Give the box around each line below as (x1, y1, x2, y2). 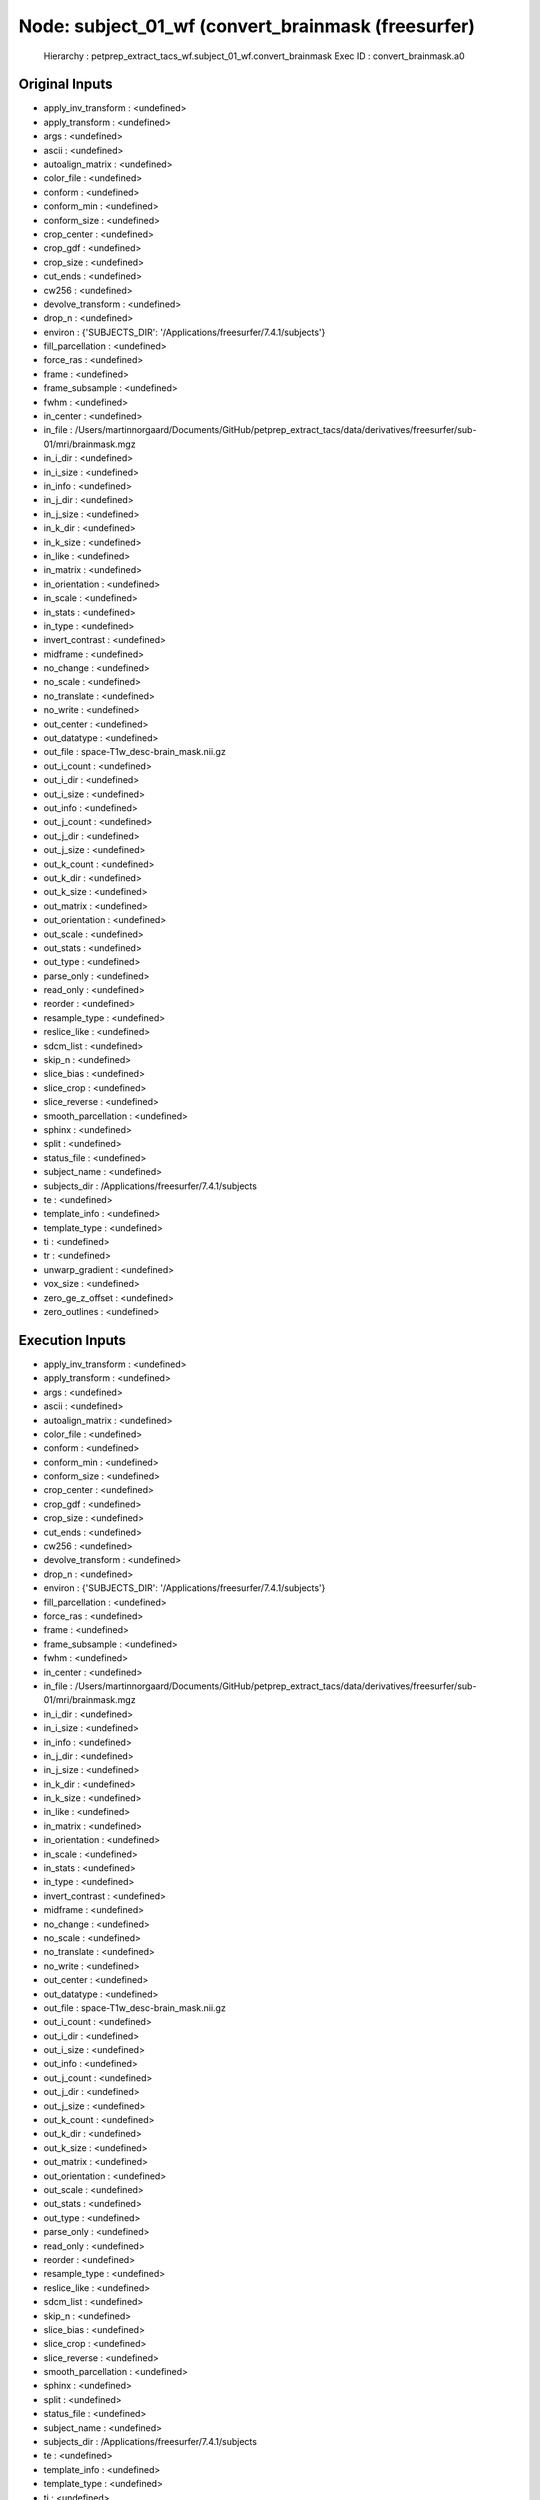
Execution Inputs (18, 1331, 127, 1349)
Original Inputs (18, 76, 113, 93)
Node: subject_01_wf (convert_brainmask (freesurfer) (18, 15, 475, 37)
